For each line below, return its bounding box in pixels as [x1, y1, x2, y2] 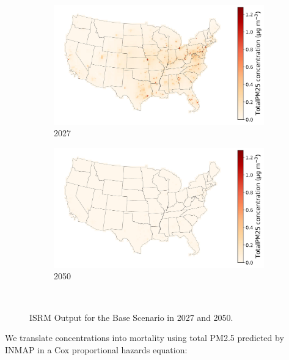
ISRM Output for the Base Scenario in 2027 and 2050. [29, 310, 233, 323]
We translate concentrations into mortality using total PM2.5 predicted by [5, 331, 284, 344]
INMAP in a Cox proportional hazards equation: [5, 343, 188, 356]
